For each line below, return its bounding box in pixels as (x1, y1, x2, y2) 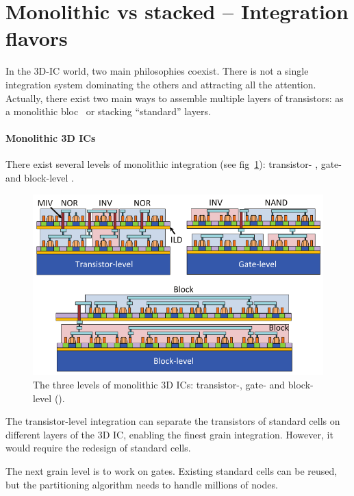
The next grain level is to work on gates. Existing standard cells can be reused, (5, 464, 338, 478)
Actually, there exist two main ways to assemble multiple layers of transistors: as (5, 90, 344, 105)
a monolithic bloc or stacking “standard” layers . (5, 104, 211, 119)
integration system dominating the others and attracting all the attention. (5, 77, 316, 91)
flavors (5, 24, 68, 52)
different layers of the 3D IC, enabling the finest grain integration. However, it (5, 427, 333, 441)
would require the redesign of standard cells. (5, 441, 191, 455)
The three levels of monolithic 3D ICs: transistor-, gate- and (33, 377, 286, 392)
